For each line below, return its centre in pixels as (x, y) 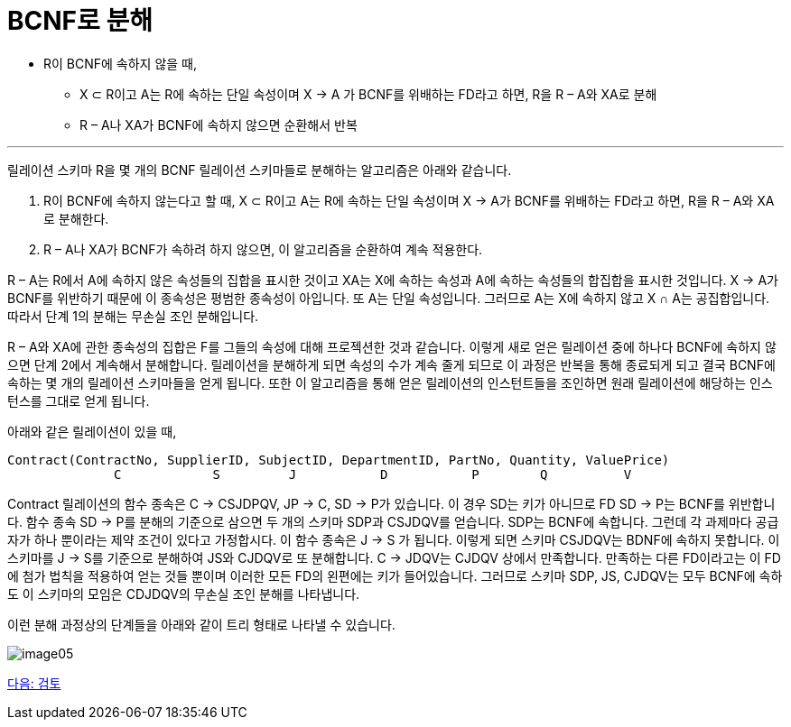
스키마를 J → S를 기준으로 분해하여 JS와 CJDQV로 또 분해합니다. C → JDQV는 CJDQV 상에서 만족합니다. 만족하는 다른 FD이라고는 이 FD (394, 557)
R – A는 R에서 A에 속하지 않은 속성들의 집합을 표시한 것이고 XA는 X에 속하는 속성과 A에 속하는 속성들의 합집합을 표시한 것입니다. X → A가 (393, 280)
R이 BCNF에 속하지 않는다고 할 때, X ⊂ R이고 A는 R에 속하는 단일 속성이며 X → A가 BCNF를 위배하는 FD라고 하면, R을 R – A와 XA (409, 200)
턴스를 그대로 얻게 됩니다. (79, 400)
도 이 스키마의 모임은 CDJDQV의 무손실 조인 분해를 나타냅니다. (184, 594)
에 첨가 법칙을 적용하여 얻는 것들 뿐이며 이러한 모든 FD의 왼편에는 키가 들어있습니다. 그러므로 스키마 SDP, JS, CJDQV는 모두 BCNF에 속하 (395, 575)
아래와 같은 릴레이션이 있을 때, (92, 431)
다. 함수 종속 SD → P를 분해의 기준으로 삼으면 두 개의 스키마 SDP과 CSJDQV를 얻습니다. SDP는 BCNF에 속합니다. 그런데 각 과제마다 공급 (393, 521)
